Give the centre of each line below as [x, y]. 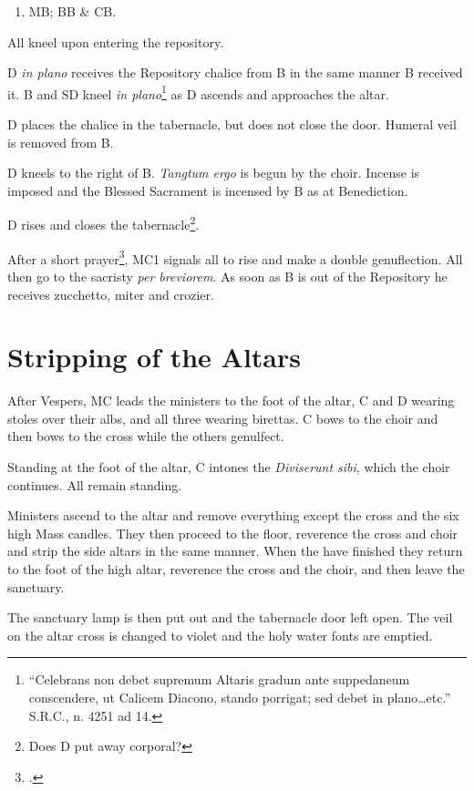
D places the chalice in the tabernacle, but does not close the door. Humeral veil [232, 124]
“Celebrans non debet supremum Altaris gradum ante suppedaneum [219, 679]
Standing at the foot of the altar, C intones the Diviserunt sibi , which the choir [229, 467]
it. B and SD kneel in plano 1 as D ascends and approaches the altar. [198, 92]
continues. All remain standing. [95, 484]
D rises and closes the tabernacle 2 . [103, 223]
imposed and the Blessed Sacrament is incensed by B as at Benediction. [208, 190]
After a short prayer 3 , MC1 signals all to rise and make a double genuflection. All [235, 257]
